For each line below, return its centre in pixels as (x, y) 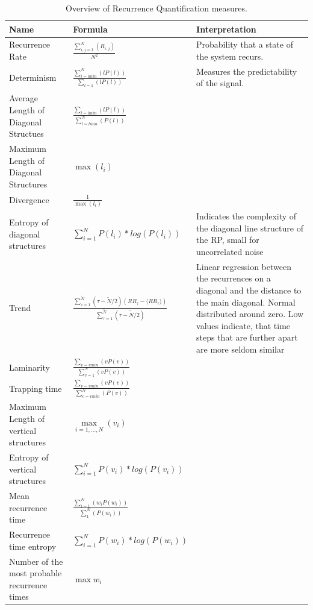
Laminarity (29, 367)
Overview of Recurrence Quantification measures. (156, 8)
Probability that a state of (245, 44)
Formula (90, 29)
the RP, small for (228, 240)
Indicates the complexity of (246, 216)
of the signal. (220, 83)
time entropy (33, 546)
